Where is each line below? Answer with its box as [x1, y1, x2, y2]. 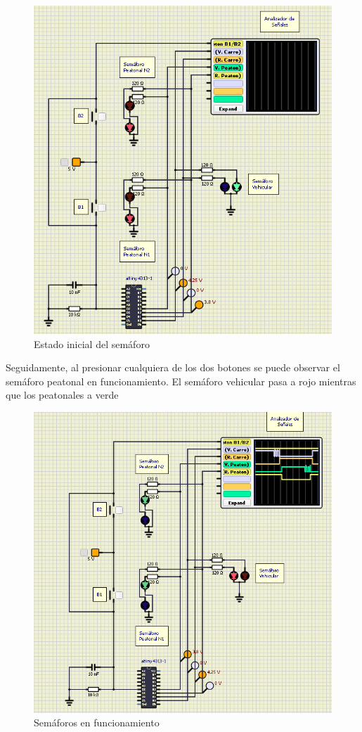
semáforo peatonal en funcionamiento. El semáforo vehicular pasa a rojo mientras [6, 373, 356, 388]
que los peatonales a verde [6, 387, 119, 402]
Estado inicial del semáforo [34, 336, 150, 351]
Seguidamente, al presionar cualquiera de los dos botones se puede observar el [6, 360, 340, 375]
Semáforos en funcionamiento [34, 715, 160, 730]
